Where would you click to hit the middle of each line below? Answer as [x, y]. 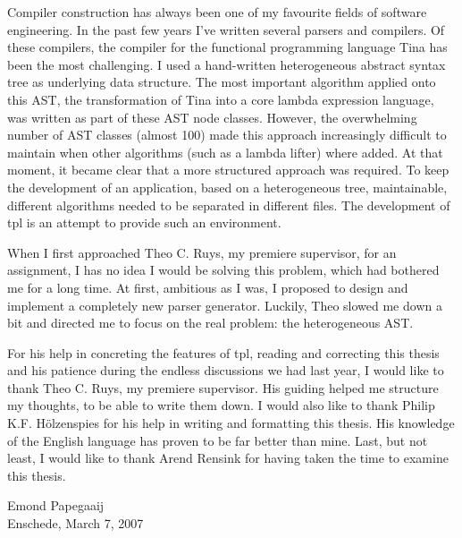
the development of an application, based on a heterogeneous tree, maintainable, [227, 187]
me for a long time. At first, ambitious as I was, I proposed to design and [208, 287]
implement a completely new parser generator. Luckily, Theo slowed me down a [225, 305]
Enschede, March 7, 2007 [76, 523]
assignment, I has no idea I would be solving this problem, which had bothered [223, 270]
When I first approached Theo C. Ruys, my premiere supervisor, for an [202, 252]
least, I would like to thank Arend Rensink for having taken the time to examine [228, 458]
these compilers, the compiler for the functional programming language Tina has [227, 47]
